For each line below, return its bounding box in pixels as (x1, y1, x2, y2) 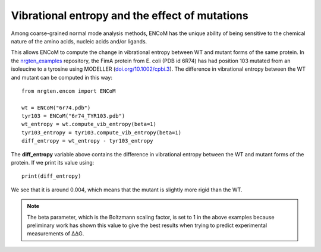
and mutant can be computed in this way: (11, 74, 113, 81)
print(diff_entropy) (21, 173, 81, 179)
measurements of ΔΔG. (27, 230, 84, 237)
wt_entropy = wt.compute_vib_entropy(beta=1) (21, 121, 157, 128)
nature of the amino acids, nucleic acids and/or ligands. (11, 37, 147, 45)
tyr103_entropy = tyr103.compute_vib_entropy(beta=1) (21, 129, 181, 136)
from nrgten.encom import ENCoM (21, 87, 116, 94)
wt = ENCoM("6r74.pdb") (21, 104, 91, 111)
